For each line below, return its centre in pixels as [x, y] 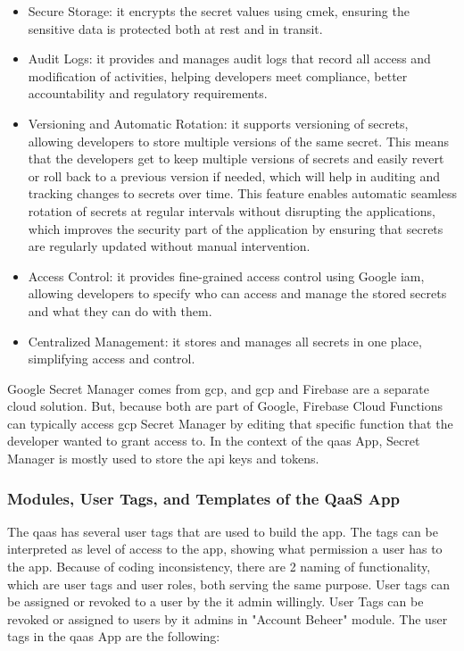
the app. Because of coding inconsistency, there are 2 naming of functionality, [219, 567]
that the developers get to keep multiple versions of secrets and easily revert [236, 159]
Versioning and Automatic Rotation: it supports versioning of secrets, [218, 123]
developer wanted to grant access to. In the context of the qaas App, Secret [214, 441]
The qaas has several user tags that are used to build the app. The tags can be [223, 531]
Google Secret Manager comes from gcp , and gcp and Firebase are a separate [218, 388]
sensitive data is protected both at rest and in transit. [175, 28]
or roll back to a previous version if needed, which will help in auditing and [234, 175]
